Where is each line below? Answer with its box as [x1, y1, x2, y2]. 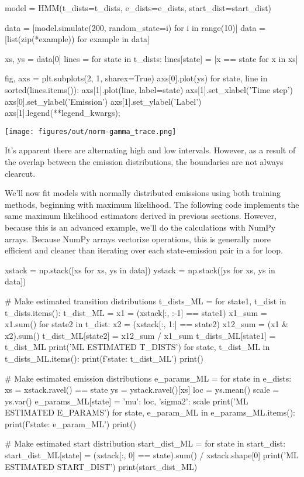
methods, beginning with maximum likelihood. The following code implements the [5, 198, 299, 210]
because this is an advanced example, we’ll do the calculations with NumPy [5, 221, 276, 233]
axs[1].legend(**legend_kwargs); [5, 107, 120, 119]
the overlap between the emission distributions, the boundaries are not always [5, 156, 284, 167]
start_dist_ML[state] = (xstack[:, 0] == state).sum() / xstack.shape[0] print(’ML [5, 449, 299, 461]
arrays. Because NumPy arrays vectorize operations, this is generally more [5, 232, 271, 245]
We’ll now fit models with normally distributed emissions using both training [5, 187, 281, 199]
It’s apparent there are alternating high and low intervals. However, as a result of [5, 144, 296, 156]
